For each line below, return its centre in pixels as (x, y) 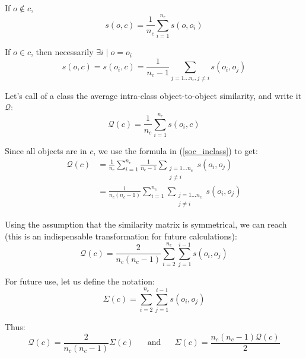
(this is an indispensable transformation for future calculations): (121, 236)
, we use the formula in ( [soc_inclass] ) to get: (176, 151)
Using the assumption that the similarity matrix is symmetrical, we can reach (146, 224)
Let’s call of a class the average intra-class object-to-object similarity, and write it (153, 95)
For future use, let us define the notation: (80, 281)
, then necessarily (62, 52)
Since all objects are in (46, 151)
